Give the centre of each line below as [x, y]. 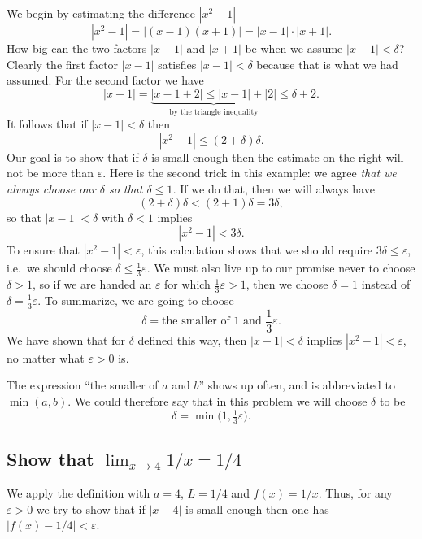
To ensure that [43, 250]
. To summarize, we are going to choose [136, 300]
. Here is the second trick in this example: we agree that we [250, 173]
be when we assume [294, 48]
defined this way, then [192, 339]
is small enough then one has [257, 509]
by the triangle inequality [214, 112]
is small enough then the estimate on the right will [278, 156]
